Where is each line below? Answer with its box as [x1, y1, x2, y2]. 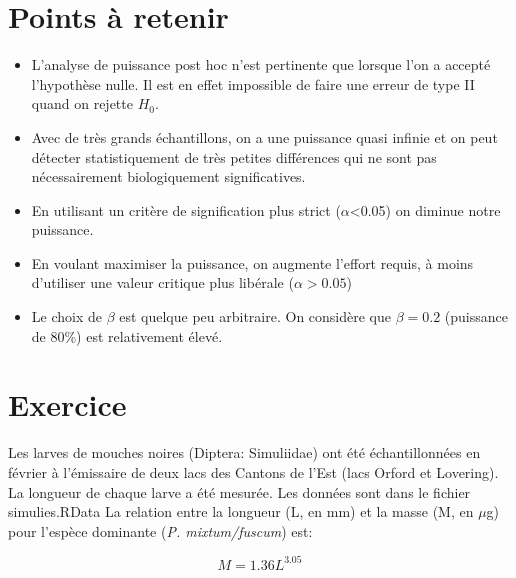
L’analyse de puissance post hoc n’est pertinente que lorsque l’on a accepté [31, 54, 491, 75]
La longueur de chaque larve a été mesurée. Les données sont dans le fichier [8, 481, 471, 502]
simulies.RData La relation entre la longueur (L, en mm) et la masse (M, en [8, 501, 474, 522]
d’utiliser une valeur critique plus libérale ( [31, 272, 294, 293]
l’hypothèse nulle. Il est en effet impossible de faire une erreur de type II [31, 73, 475, 94]
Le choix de [31, 306, 102, 327]
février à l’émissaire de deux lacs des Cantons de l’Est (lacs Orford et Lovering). [8, 461, 499, 482]
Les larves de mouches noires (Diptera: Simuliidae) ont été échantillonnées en [8, 442, 481, 463]
